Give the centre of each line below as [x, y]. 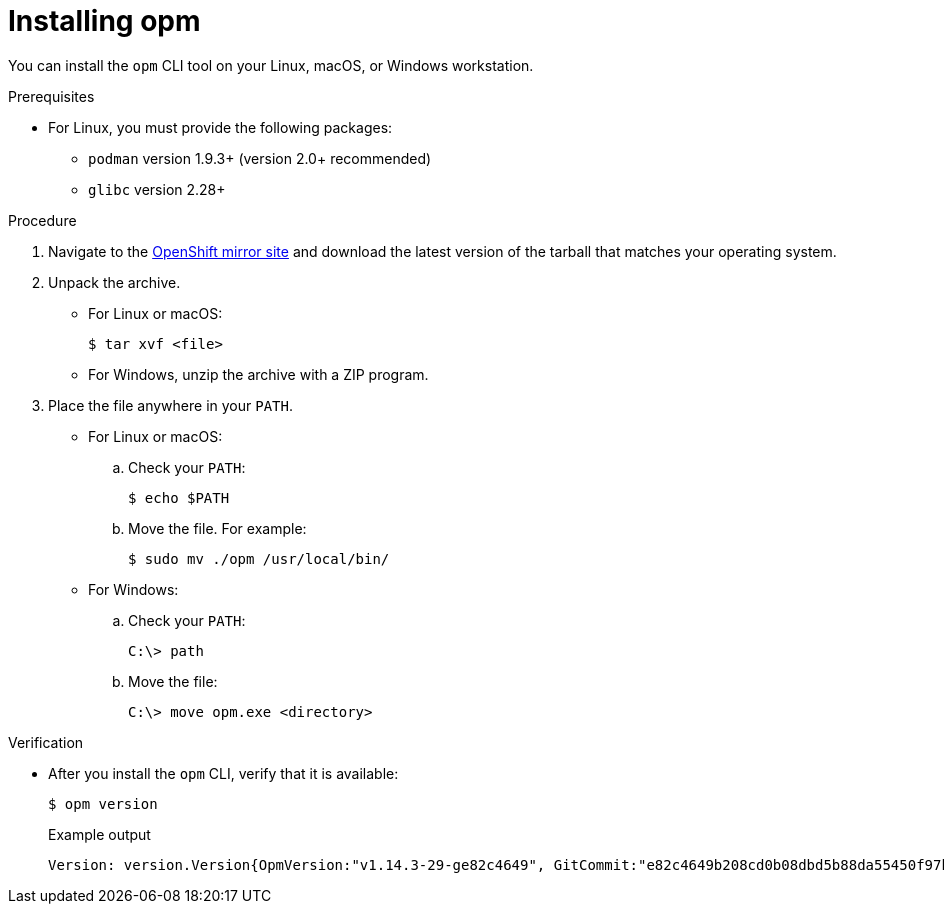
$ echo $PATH [179, 497]
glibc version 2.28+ [157, 189]
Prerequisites [51, 96]
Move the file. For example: [217, 528]
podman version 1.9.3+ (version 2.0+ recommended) [260, 158]
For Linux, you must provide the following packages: [220, 127]
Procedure [42, 220]
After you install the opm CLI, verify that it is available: [223, 773]
